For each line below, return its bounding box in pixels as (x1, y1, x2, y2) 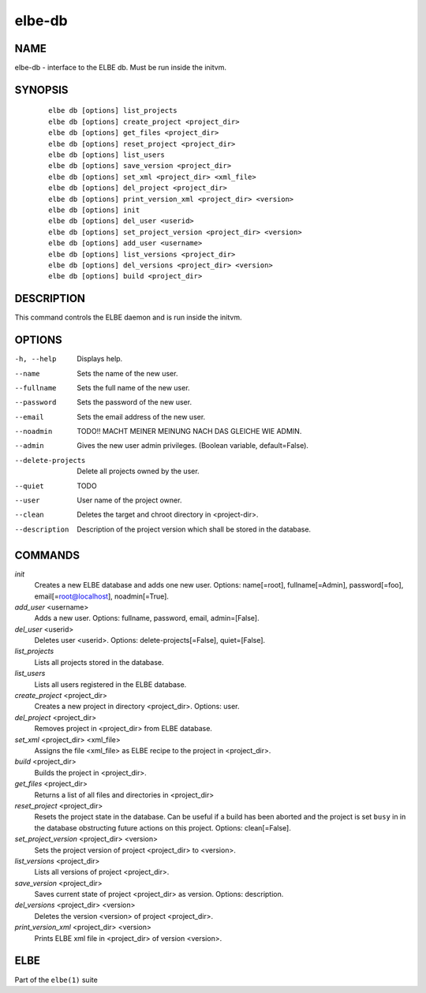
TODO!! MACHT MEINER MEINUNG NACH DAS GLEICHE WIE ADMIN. (77, 427, 302, 436)
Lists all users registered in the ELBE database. (34, 679, 187, 689)
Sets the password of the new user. (77, 398, 192, 407)
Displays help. (77, 354, 123, 364)
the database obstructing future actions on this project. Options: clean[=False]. (34, 823, 291, 832)
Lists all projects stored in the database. (34, 657, 164, 666)
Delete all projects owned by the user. (77, 466, 200, 476)
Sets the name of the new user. (77, 368, 178, 378)
